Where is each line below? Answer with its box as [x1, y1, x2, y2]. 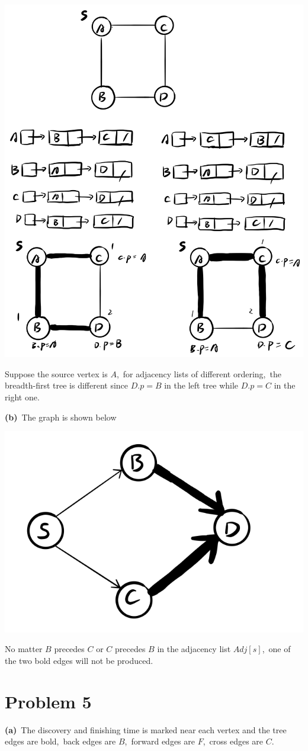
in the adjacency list [157, 643, 231, 655]
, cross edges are [203, 735, 264, 747]
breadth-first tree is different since [5, 379, 129, 391]
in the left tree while [164, 379, 239, 391]
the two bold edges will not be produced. [5, 654, 153, 666]
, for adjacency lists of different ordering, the [116, 367, 281, 380]
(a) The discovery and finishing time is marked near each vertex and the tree [5, 723, 287, 736]
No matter [5, 643, 43, 655]
